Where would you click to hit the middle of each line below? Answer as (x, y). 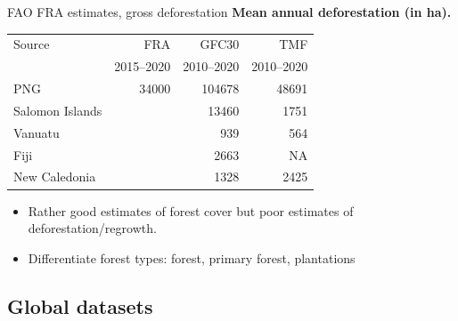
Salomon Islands (58, 110)
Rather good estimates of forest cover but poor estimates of (191, 210)
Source (32, 44)
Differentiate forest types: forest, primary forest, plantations (192, 257)
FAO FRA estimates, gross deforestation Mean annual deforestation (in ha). (229, 12)
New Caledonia (55, 177)
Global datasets (80, 305)
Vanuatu (37, 132)
